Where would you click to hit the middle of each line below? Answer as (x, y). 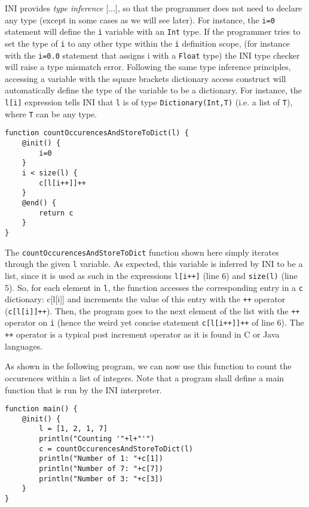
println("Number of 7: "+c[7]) (101, 469)
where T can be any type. (51, 113)
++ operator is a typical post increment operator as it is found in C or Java (142, 334)
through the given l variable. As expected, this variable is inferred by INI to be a (154, 264)
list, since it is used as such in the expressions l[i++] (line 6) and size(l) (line (151, 275)
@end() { (39, 203)
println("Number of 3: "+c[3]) (101, 479)
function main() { (41, 409)
